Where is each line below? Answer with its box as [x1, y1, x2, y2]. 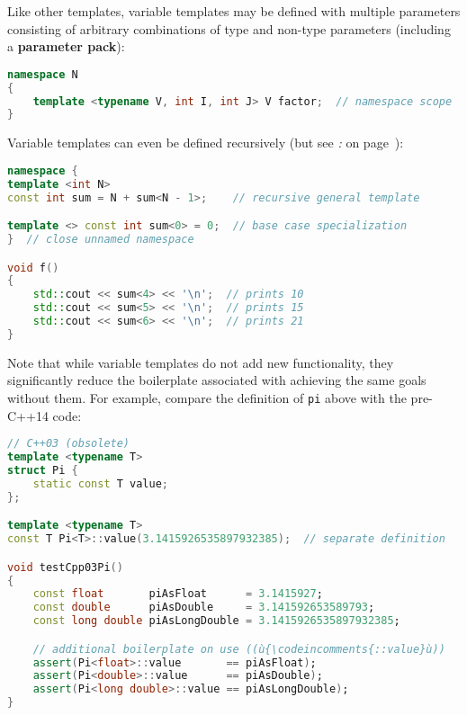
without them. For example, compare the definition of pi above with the [7, 389, 407, 407]
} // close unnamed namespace [7, 233, 194, 246]
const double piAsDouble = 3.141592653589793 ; [32, 601, 375, 614]
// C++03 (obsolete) [7, 437, 130, 451]
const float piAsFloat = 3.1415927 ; [32, 587, 323, 601]
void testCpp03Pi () [7, 560, 123, 574]
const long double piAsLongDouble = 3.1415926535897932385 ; [32, 614, 400, 628]
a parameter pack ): [7, 37, 125, 56]
